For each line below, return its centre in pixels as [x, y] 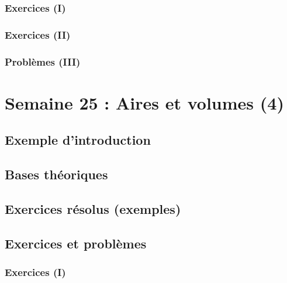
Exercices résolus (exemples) [93, 208]
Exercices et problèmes [76, 243]
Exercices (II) [38, 34]
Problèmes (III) [43, 61]
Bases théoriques [56, 174]
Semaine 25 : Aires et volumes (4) [144, 102]
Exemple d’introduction [78, 140]
